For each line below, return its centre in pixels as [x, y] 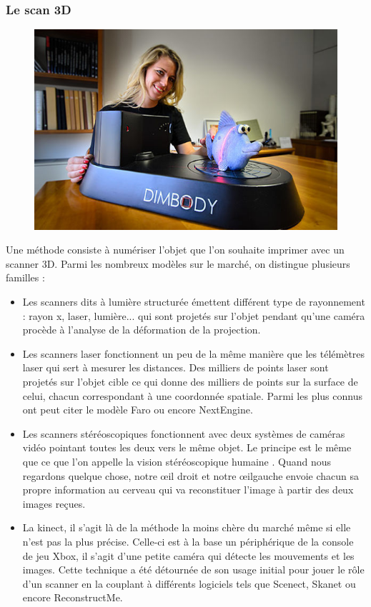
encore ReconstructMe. [73, 597]
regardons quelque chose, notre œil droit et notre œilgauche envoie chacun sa [191, 475]
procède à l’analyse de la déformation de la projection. [142, 330]
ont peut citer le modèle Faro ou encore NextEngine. [138, 410]
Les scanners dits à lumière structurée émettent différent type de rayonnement [194, 302]
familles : [25, 277]
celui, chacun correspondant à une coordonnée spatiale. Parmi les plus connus [192, 395]
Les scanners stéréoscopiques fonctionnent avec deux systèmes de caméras [184, 433]
